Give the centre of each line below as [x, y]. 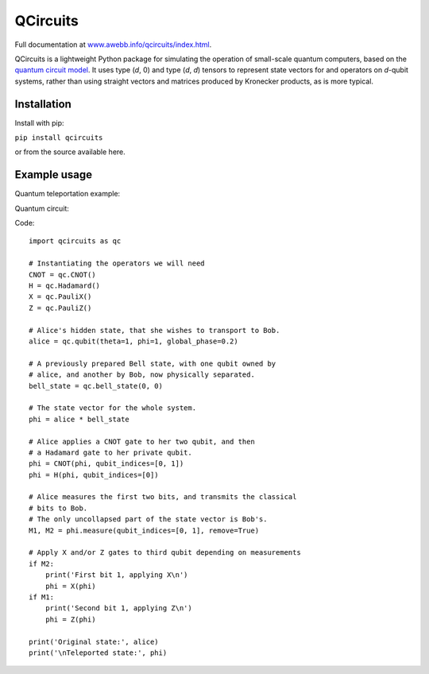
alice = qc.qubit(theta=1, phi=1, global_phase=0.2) [133, 341]
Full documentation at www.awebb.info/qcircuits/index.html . [113, 45]
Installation [43, 104]
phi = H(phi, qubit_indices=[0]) [94, 475]
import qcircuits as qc [75, 241]
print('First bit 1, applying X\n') [116, 575]
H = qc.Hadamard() [65, 286]
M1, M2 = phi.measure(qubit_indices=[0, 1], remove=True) [144, 530]
